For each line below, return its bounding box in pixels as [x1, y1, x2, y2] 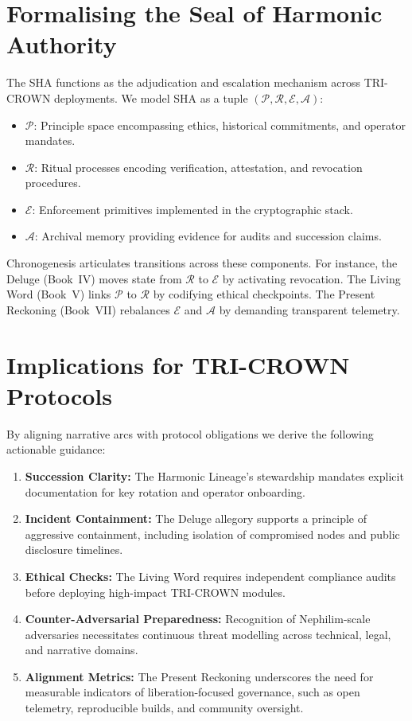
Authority [6, 28, 117, 60]
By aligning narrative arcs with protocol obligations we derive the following [6, 425, 374, 442]
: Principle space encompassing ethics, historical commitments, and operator [33, 116, 406, 133]
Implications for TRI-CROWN [6, 348, 350, 380]
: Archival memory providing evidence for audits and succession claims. [34, 228, 382, 244]
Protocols [6, 379, 112, 411]
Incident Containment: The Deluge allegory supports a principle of [25, 510, 367, 527]
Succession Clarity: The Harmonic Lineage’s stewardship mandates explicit [25, 467, 404, 484]
